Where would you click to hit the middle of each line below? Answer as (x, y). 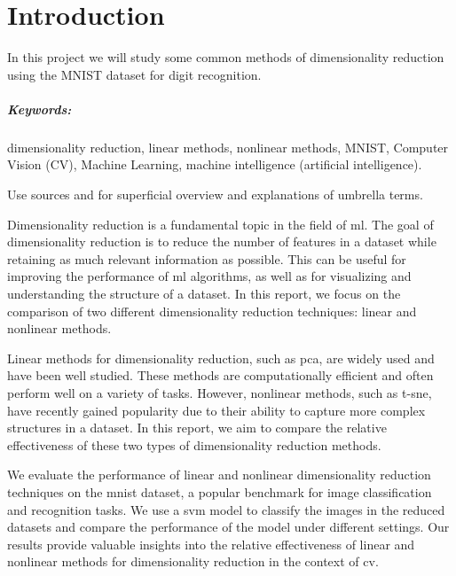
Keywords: (39, 109)
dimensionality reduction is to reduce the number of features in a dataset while (222, 241)
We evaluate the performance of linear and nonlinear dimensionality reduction (219, 475)
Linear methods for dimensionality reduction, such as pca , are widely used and (221, 358)
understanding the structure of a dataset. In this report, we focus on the (204, 294)
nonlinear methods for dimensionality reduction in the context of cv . (193, 561)
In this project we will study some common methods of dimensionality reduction (226, 57)
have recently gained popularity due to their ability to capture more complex (216, 410)
